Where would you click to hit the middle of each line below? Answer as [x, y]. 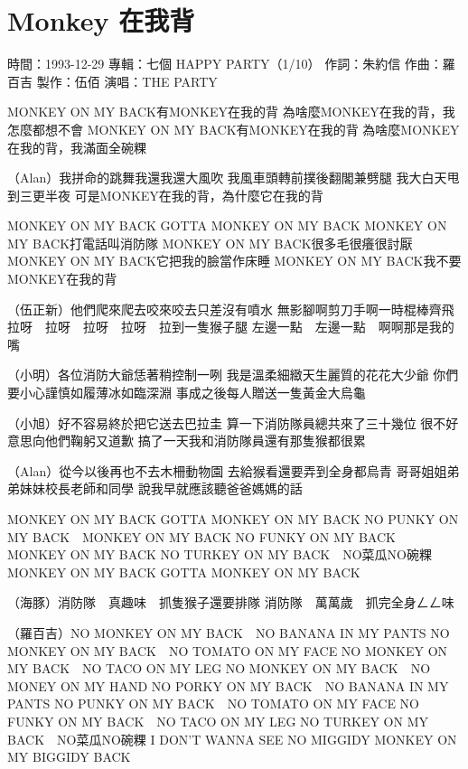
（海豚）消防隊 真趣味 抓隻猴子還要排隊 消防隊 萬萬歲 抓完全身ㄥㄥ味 [231, 602]
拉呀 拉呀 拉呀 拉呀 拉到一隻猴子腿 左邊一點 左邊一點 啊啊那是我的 [231, 327]
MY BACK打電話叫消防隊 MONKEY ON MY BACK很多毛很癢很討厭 [210, 243]
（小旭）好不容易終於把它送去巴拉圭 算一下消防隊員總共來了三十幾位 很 [220, 422]
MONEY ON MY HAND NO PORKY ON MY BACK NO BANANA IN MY [228, 685]
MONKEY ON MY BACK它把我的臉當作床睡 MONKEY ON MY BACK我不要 [234, 261]
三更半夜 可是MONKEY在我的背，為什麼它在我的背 [171, 195]
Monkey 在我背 [101, 20]
